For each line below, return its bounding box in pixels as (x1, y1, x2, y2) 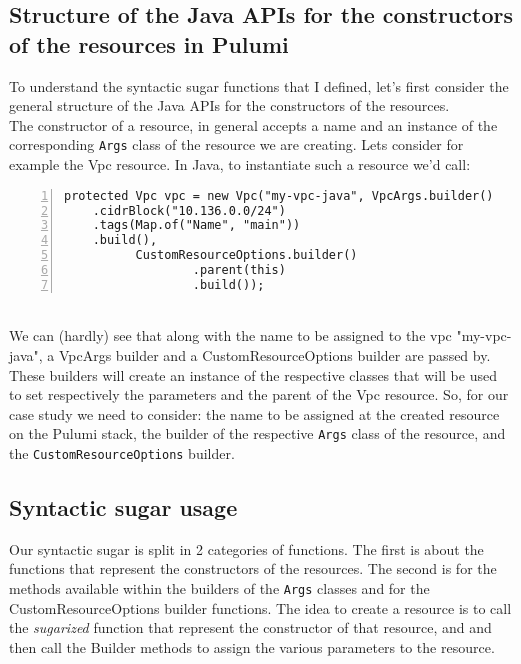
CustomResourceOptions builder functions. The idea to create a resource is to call (9, 597, 512, 618)
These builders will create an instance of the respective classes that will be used (9, 364, 497, 385)
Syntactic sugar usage (9, 492, 238, 523)
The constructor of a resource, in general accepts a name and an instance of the (9, 114, 498, 135)
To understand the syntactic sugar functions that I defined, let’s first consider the (9, 75, 509, 96)
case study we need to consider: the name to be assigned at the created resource (9, 403, 500, 424)
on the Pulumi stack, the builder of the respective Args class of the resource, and (9, 423, 506, 444)
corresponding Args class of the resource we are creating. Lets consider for (9, 134, 464, 155)
